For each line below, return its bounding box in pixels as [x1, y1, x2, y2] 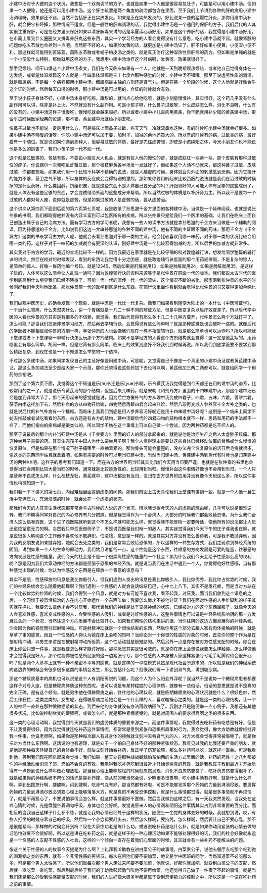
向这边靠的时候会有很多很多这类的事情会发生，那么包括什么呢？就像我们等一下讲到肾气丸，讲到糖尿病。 [9, 666, 222, 672]
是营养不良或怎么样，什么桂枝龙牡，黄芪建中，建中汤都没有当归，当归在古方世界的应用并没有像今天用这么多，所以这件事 [9, 473, 256, 479]
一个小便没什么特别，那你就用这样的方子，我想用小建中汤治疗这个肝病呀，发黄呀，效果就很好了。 [9, 56, 209, 62]
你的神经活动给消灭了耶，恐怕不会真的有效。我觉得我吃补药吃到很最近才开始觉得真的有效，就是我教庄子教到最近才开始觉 [9, 761, 256, 767]
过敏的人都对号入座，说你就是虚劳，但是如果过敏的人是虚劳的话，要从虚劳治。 [9, 196, 170, 203]
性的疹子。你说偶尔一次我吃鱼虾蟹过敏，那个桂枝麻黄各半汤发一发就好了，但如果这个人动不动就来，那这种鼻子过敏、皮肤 [9, 161, 256, 168]
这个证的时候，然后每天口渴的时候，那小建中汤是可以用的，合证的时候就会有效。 [9, 86, 174, 92]
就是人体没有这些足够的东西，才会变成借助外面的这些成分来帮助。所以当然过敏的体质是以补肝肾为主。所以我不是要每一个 [9, 190, 256, 196]
